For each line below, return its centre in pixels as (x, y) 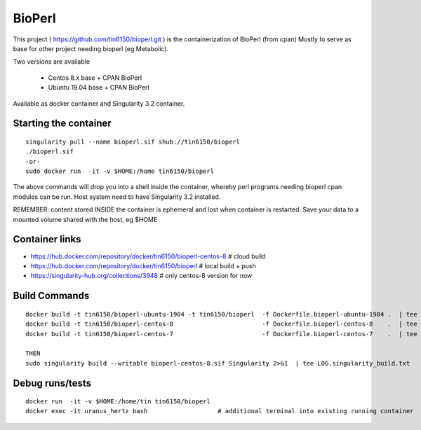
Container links (47, 239)
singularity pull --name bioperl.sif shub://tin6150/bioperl (133, 141)
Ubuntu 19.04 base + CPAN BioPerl (99, 88)
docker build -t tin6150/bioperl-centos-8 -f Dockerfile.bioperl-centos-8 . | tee (221, 324)
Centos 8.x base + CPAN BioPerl (95, 78)
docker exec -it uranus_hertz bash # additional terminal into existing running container (220, 411)
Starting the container (62, 124)
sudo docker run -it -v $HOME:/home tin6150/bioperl (120, 171)
